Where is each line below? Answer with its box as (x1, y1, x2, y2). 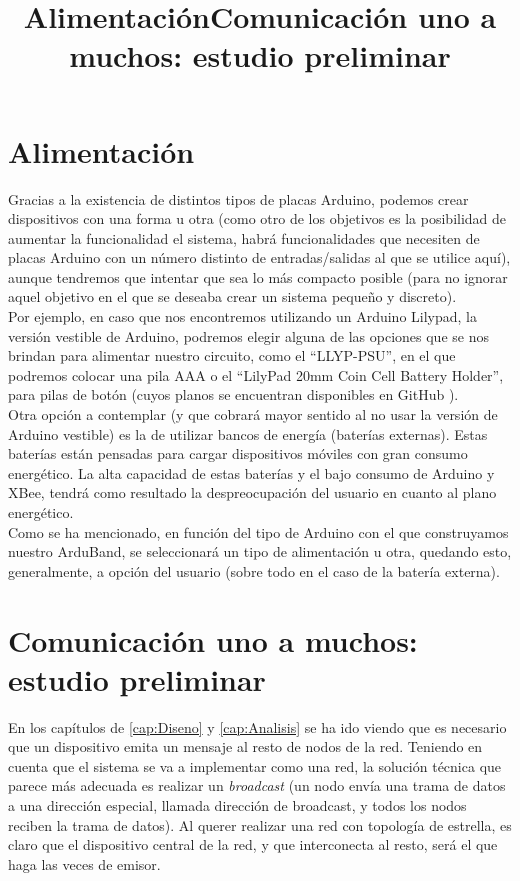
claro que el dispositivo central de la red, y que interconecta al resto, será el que (8, 834, 498, 855)
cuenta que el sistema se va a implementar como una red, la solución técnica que (8, 755, 502, 776)
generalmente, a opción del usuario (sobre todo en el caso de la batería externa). (8, 560, 500, 581)
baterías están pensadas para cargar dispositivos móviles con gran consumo (8, 443, 468, 464)
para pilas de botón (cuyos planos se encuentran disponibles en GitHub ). (8, 384, 459, 405)
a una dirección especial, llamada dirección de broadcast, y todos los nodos (8, 795, 467, 816)
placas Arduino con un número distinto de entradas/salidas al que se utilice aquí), (8, 247, 511, 268)
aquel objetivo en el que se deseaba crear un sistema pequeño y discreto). (8, 286, 457, 307)
